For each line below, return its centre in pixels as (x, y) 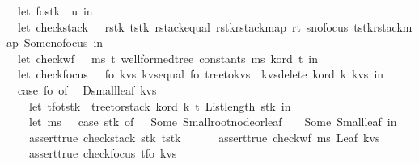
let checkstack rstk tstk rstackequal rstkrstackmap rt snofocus (183, 26)
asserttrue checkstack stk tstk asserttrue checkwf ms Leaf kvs (204, 137)
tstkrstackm (383, 26)
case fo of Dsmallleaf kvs (87, 89)
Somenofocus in (63, 42)
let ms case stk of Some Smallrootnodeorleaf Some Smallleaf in (213, 122)
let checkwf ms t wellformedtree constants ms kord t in (168, 58)
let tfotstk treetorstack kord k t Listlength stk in (160, 105)
